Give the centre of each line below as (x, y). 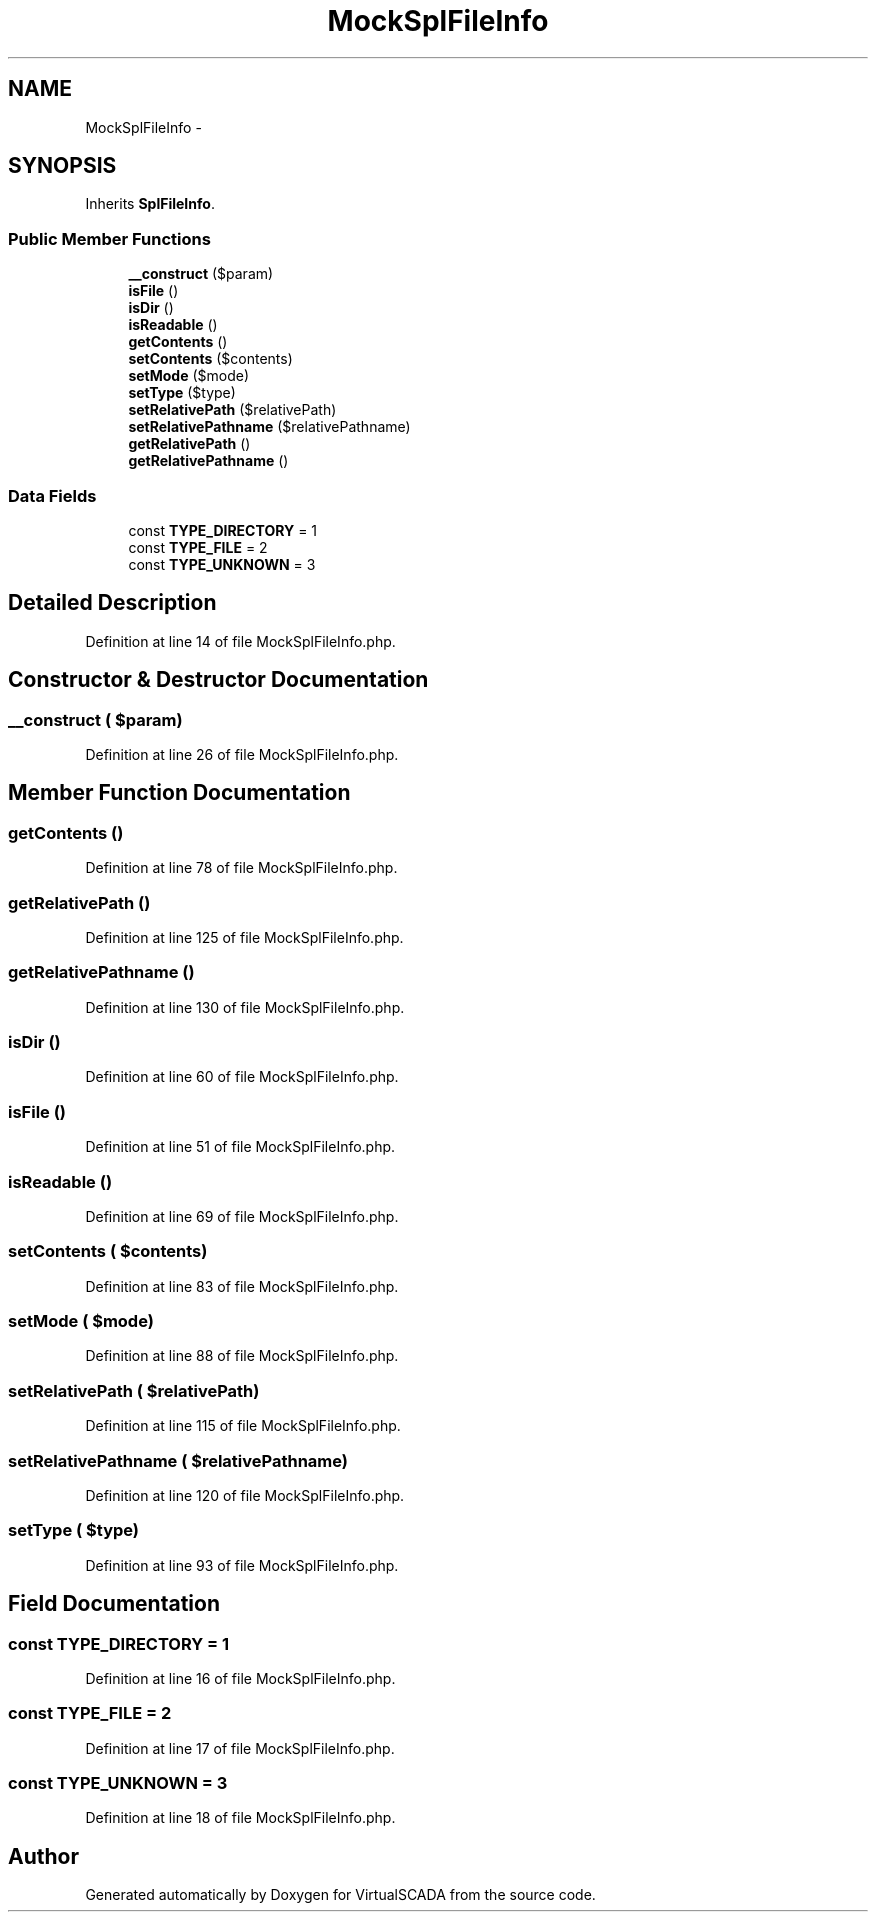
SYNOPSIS (62, 166)
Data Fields (52, 495)
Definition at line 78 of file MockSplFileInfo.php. (241, 868)
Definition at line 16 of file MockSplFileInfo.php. (240, 1678)
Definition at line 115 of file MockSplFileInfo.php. (243, 1426)
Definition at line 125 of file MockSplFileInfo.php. (244, 937)
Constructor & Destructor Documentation (218, 680)
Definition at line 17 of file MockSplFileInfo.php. (240, 1748)
